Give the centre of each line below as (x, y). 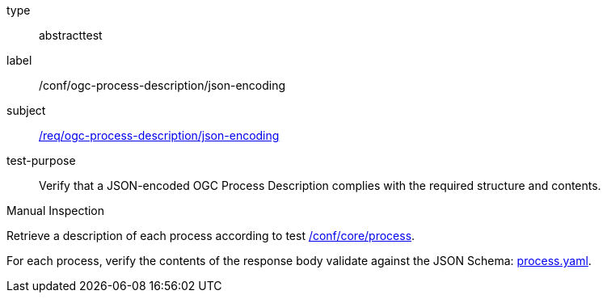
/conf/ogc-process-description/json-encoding (162, 85)
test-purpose (41, 160)
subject (26, 110)
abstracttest (71, 35)
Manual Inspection (56, 211)
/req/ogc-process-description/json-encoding (159, 135)
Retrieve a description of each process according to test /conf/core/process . (211, 236)
